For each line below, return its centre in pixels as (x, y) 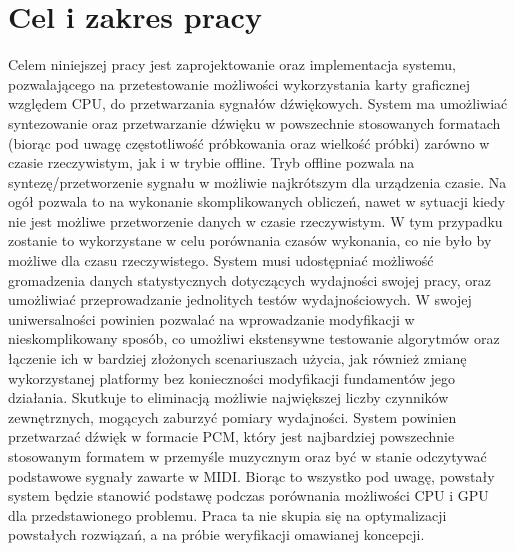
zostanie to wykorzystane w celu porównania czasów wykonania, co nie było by (250, 240)
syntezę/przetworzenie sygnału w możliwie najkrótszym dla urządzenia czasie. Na (257, 181)
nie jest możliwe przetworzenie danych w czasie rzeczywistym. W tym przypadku (255, 220)
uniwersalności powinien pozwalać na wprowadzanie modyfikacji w (211, 318)
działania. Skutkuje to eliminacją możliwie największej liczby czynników (228, 397)
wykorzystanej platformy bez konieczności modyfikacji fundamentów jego (232, 377)
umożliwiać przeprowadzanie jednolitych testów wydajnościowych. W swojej (240, 299)
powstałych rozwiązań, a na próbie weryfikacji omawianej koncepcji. (216, 534)
